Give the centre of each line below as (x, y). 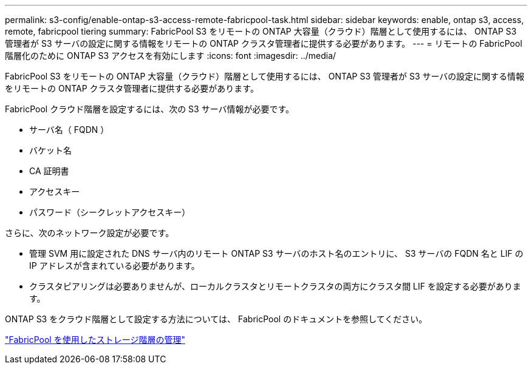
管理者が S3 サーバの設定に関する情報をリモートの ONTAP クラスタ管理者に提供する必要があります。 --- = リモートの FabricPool (264, 43)
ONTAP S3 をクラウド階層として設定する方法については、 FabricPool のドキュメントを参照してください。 (216, 319)
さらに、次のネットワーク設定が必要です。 (90, 233)
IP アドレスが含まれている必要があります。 (114, 266)
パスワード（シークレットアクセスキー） (110, 212)
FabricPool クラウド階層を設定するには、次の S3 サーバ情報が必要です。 (150, 109)
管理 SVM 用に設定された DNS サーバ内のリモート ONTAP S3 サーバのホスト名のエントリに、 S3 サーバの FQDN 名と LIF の (276, 253)
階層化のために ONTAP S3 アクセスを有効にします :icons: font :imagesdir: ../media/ (171, 56)
